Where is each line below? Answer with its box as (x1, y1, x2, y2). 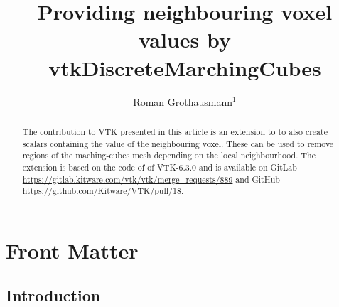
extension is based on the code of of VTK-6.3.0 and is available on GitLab (22, 161, 297, 173)
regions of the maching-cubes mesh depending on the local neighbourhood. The (22, 149, 316, 161)
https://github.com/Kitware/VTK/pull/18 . (22, 185, 184, 197)
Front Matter (6, 235, 139, 264)
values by (139, 25, 231, 54)
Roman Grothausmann (133, 94, 232, 109)
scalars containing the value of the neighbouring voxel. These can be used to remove (22, 137, 334, 149)
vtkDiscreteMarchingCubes (48, 53, 321, 82)
